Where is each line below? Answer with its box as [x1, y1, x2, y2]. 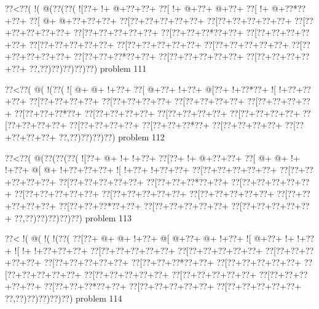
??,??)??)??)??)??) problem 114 [5, 292, 122, 305]
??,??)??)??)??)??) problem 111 [29, 61, 147, 74]
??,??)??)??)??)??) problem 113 [14, 211, 132, 224]
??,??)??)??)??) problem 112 [58, 130, 165, 143]
